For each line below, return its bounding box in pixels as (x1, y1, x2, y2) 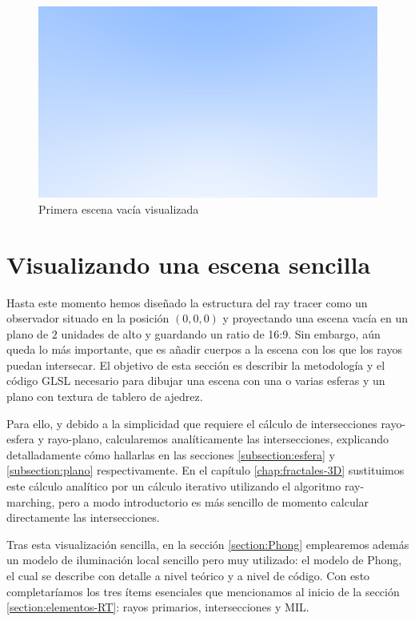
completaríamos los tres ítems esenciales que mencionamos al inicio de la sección (6, 583, 400, 599)
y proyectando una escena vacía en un (222, 310, 409, 327)
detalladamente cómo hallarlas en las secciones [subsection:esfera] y (6, 446, 335, 463)
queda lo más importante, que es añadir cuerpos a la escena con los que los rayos (6, 341, 402, 358)
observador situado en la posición (6, 310, 170, 327)
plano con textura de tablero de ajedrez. (6, 388, 203, 405)
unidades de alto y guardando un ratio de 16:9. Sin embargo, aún (61, 325, 381, 342)
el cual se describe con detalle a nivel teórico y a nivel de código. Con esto (6, 567, 370, 583)
